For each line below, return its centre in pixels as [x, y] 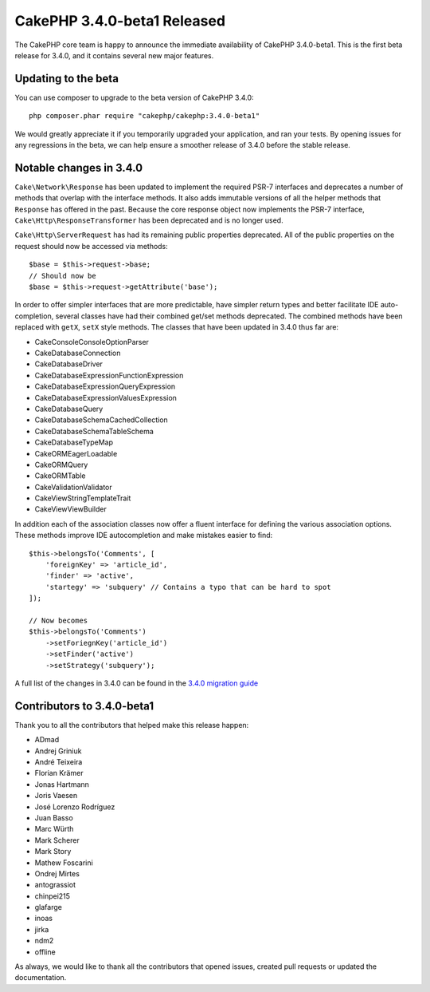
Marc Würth [54, 829]
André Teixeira [59, 762]
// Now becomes [59, 620]
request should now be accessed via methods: [92, 246]
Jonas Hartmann [62, 784]
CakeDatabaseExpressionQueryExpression [105, 386]
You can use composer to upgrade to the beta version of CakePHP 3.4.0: [134, 97]
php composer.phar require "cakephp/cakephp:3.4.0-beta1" [145, 116]
